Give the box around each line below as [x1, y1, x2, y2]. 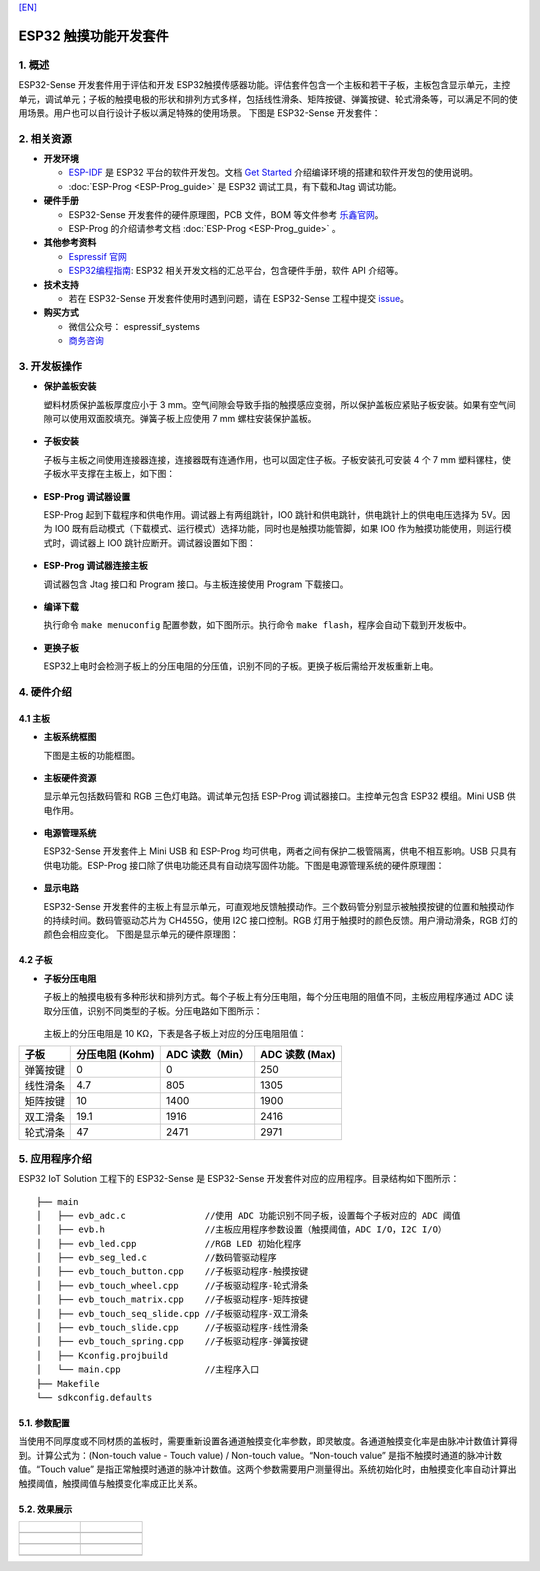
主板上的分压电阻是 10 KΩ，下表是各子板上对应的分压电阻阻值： [43, 1027, 307, 1039]
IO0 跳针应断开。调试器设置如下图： [106, 536, 257, 549]
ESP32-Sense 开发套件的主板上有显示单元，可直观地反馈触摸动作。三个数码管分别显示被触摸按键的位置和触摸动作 [43, 900, 515, 912]
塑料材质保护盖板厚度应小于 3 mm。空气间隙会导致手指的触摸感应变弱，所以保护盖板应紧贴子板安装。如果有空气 [43, 398, 508, 410]
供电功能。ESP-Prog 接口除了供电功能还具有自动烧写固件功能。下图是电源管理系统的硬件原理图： [43, 859, 445, 871]
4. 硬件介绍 [18, 685, 72, 699]
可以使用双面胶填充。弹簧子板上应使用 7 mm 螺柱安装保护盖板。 [51, 413, 317, 425]
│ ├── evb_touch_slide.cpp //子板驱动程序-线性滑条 [36, 1322, 309, 1334]
